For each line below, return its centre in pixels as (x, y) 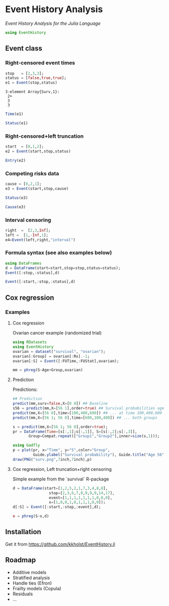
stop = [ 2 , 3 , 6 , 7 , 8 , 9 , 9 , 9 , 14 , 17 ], (82, 493)
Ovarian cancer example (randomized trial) (57, 333)
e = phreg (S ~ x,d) (31, 516)
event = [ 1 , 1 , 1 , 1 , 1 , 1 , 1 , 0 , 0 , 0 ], (80, 498)
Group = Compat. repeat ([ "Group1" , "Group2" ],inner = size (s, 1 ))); (94, 436)
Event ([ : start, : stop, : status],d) (40, 282)
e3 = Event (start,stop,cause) (37, 188)
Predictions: (25, 390)
